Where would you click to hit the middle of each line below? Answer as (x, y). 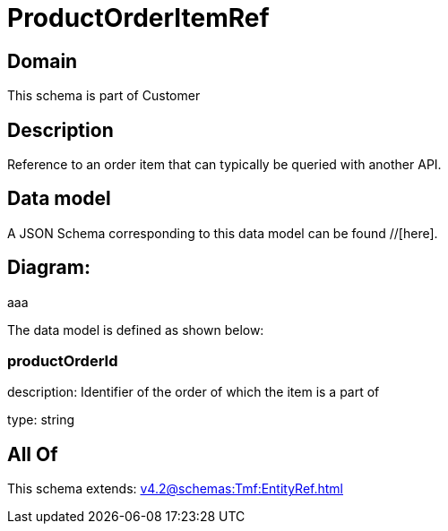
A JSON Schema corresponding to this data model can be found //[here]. (223, 233)
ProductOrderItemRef (138, 18)
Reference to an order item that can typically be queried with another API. (224, 165)
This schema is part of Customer (104, 96)
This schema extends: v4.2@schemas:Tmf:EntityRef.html (176, 489)
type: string (41, 420)
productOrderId (63, 361)
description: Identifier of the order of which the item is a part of (194, 392)
